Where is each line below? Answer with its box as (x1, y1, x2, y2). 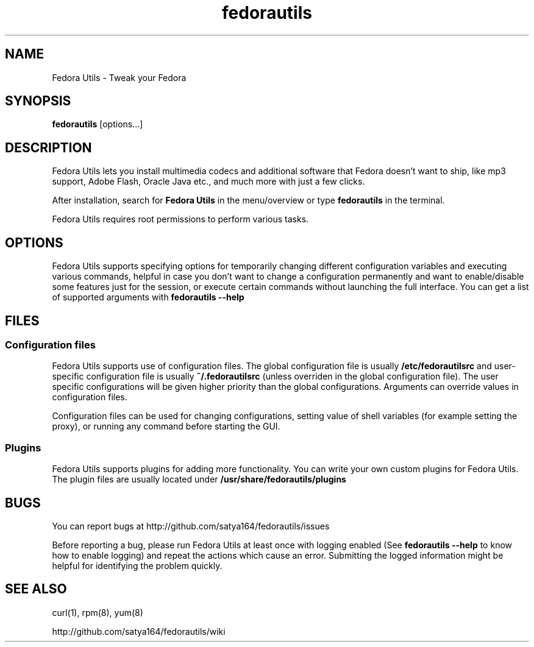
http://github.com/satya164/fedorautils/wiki (52, 626, 226, 637)
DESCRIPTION (5, 140, 92, 155)
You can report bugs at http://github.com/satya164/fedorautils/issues (52, 520, 330, 531)
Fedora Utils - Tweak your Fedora (52, 72, 187, 83)
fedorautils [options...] (52, 119, 143, 130)
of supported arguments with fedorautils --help (52, 292, 244, 303)
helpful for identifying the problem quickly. (52, 560, 222, 571)
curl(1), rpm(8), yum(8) (52, 607, 143, 618)
